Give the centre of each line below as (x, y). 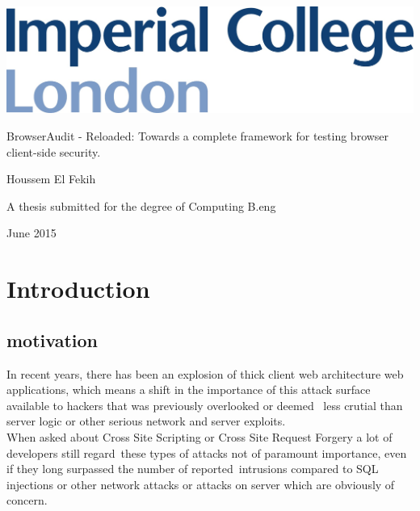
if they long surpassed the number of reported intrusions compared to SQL (193, 469)
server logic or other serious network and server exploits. (146, 421)
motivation (52, 339)
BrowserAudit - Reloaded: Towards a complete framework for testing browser (198, 135)
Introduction (78, 289)
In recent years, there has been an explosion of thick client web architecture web (205, 373)
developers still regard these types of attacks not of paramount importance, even (207, 452)
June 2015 (31, 233)
